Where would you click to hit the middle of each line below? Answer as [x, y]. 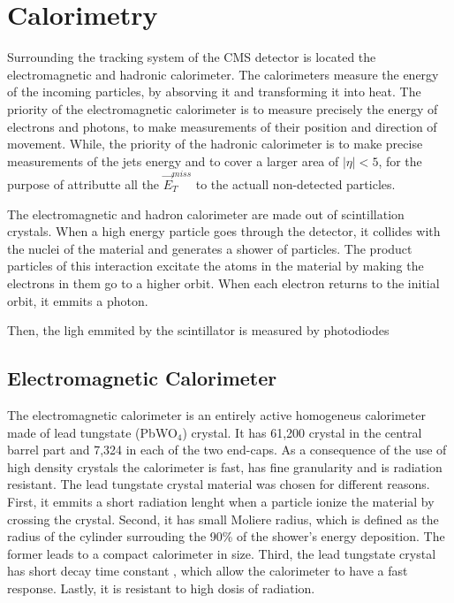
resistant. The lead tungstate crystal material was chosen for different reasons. [219, 484]
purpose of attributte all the [83, 184]
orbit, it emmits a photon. [78, 300]
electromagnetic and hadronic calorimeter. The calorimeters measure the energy [223, 74]
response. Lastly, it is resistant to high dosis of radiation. [161, 588]
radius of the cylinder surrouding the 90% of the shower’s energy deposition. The [226, 536]
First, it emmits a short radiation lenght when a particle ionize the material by [221, 501]
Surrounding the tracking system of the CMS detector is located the [192, 57]
